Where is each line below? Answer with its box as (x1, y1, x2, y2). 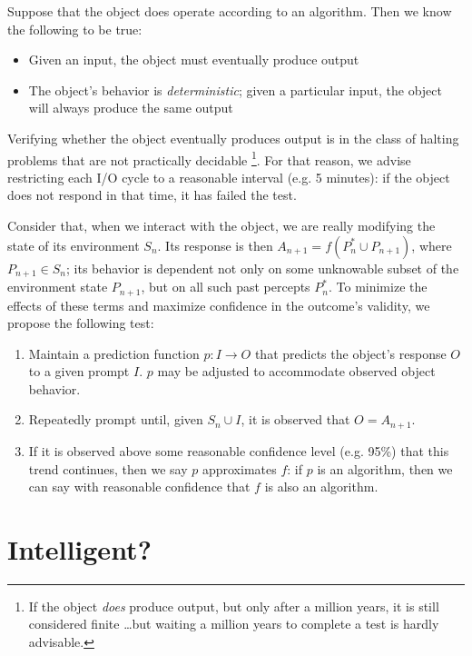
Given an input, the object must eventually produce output (28, 50, 359, 69)
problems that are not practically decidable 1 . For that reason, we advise (7, 147, 411, 169)
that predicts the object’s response (254, 343, 447, 363)
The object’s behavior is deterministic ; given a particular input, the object (28, 80, 443, 99)
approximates (202, 459, 277, 478)
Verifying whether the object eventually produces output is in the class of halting (7, 128, 459, 147)
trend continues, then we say (28, 459, 188, 478)
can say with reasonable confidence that (28, 477, 251, 496)
